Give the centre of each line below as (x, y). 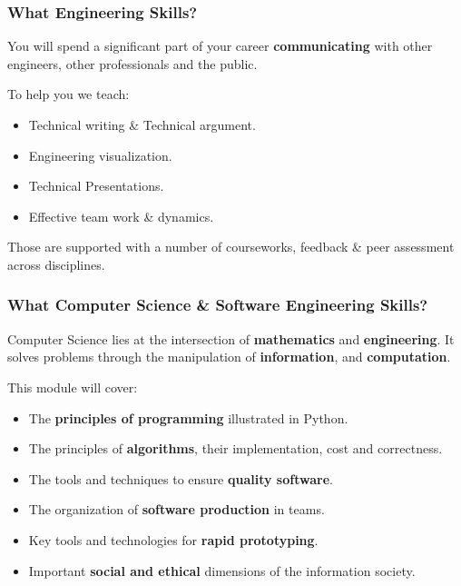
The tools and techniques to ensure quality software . (181, 478)
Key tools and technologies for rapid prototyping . (173, 539)
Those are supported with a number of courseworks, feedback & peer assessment (231, 247)
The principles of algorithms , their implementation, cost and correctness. (235, 448)
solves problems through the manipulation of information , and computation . (229, 357)
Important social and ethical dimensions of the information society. (222, 570)
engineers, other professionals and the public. (132, 63)
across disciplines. (56, 264)
